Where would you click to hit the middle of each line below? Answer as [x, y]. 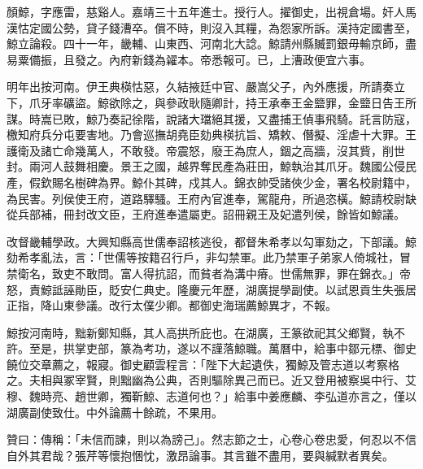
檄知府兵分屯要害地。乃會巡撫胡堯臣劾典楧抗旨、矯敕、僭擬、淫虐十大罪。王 [211, 135]
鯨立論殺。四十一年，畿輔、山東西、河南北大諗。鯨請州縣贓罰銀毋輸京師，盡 [211, 43]
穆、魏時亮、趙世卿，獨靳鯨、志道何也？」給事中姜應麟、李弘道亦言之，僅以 [211, 396]
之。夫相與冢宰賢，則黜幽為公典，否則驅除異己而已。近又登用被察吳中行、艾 [211, 380]
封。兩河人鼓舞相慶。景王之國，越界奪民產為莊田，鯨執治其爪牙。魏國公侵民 [211, 166]
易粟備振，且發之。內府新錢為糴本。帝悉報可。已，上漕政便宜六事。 [189, 59]
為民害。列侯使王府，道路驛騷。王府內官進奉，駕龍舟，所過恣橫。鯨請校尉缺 [211, 198]
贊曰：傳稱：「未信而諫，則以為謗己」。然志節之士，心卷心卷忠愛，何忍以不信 [211, 439]
